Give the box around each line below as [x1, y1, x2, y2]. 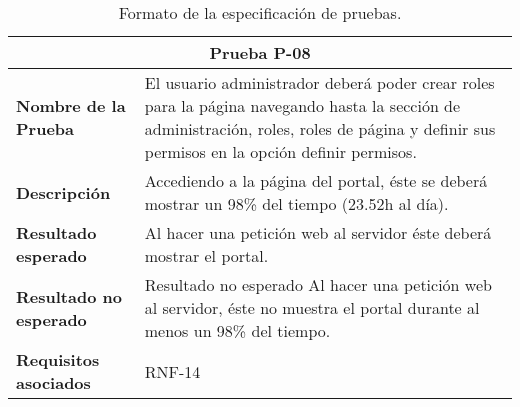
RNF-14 [144, 359, 201, 383]
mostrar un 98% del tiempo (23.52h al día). [144, 192, 449, 215]
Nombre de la [16, 94, 126, 117]
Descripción [16, 180, 111, 204]
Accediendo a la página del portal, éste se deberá [144, 169, 488, 192]
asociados [16, 371, 91, 394]
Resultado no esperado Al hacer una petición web [144, 273, 492, 296]
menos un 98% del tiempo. [144, 319, 331, 342]
